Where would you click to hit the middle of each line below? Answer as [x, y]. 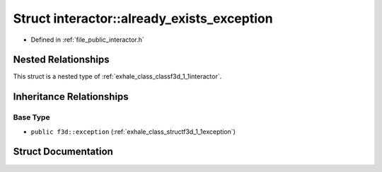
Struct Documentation [63, 152]
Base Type [31, 117]
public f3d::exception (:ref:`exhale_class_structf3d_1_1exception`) [133, 132]
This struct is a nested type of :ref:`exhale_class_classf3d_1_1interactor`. [117, 76]
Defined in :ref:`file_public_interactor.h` [87, 40]
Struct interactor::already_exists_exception [143, 18]
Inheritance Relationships [71, 97]
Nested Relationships [61, 60]
